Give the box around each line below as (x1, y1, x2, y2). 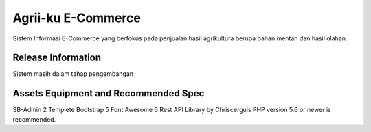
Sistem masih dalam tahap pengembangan (12, 70, 134, 78)
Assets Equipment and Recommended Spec (12, 88, 205, 99)
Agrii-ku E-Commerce (12, 10, 141, 25)
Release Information (12, 52, 102, 64)
